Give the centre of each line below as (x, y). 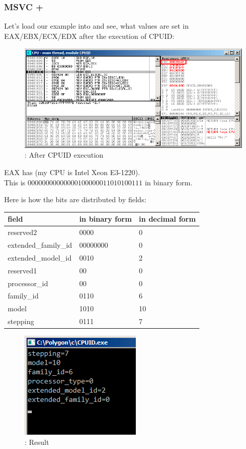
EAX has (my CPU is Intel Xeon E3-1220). (72, 172)
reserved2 (22, 232)
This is (15, 182)
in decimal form (167, 219)
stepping (21, 321)
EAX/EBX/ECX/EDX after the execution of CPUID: (89, 36)
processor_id (28, 283)
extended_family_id (40, 244)
